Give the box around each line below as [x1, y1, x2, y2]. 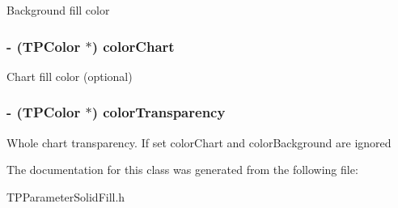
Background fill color [6, 2, 110, 18]
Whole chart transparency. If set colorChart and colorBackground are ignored [6, 134, 392, 151]
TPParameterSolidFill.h [6, 188, 125, 205]
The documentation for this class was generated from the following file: [6, 161, 358, 178]
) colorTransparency [91, 102, 226, 122]
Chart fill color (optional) [6, 67, 133, 84]
